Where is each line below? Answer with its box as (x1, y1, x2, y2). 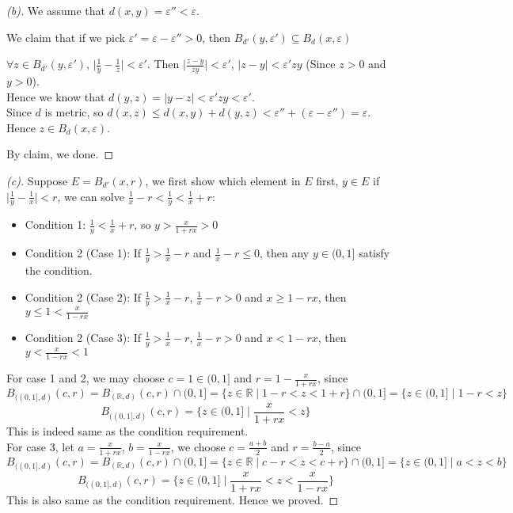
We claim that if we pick (6, 28, 126, 45)
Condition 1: (25, 216, 86, 233)
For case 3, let (6, 438, 74, 454)
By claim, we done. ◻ (6, 146, 114, 162)
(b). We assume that (6, 2, 106, 18)
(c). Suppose (6, 172, 68, 188)
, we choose (170, 438, 226, 454)
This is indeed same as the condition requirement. (6, 423, 249, 439)
